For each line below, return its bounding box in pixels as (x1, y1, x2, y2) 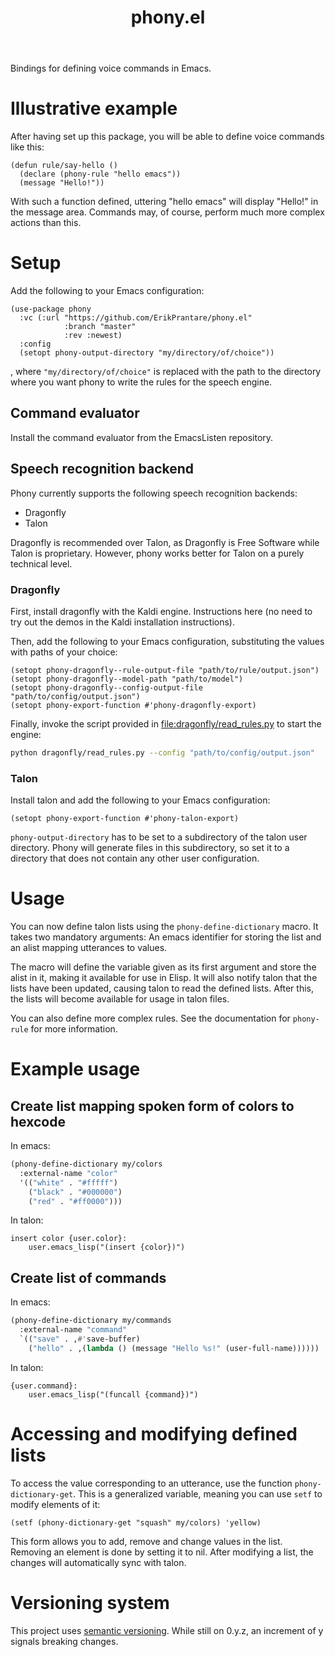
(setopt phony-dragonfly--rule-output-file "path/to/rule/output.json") (10, 665, 320, 675)
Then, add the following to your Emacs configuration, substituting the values (10, 635, 325, 647)
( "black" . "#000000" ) (28, 1187, 123, 1197)
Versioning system (10, 1591, 170, 1614)
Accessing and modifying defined (10, 1422, 298, 1445)
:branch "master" (63, 322, 137, 332)
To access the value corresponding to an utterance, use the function (10, 1477, 293, 1489)
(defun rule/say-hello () (10, 161, 118, 171)
